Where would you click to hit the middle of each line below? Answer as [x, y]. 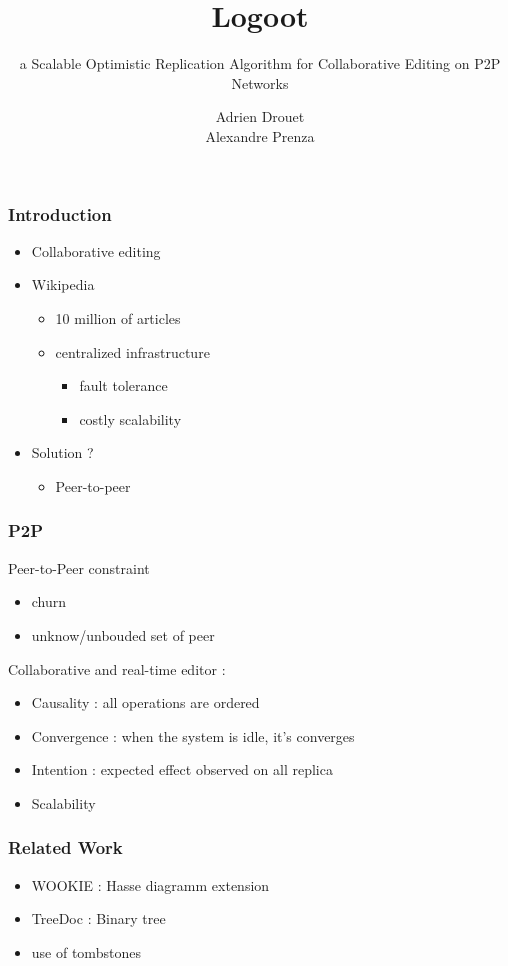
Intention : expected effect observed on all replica [182, 769]
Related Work [65, 847]
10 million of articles [118, 317]
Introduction [60, 213]
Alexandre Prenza [260, 135]
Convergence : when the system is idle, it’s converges [193, 735]
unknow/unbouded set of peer [123, 634]
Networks [260, 82]
